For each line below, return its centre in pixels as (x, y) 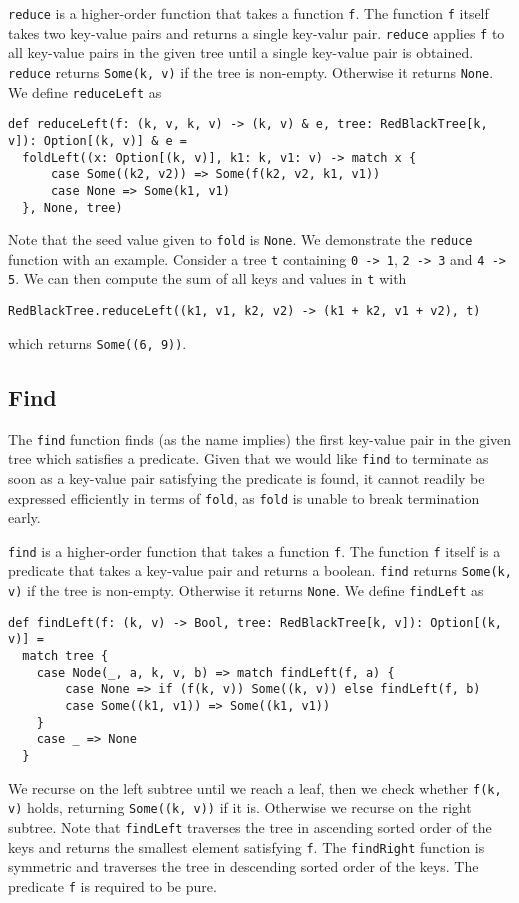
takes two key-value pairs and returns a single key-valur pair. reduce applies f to (256, 32)
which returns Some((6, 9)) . (97, 342)
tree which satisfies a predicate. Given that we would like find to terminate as (248, 458)
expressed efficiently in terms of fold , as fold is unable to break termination (244, 497)
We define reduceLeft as (85, 91)
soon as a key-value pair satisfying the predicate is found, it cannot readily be (246, 477)
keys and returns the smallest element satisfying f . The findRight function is (246, 846)
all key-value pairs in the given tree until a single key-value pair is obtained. (241, 52)
